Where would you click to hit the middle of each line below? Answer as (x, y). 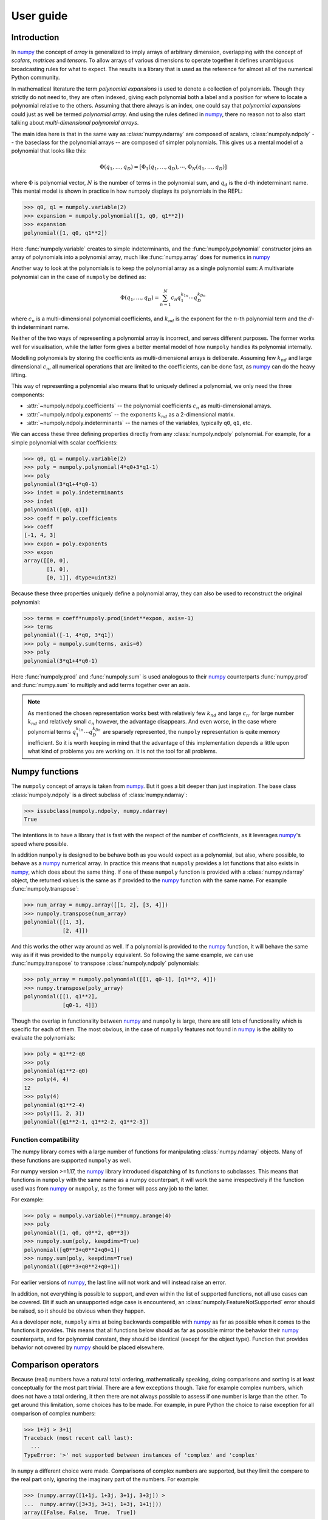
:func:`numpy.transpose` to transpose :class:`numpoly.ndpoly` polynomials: (105, 963)
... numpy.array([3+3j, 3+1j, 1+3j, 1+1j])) (93, 1504)
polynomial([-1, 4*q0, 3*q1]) (69, 635)
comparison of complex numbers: (53, 1413)
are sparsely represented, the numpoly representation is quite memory (191, 732)
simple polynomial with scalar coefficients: (64, 442)
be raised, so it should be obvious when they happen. (78, 1311)
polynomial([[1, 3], (54, 922)
